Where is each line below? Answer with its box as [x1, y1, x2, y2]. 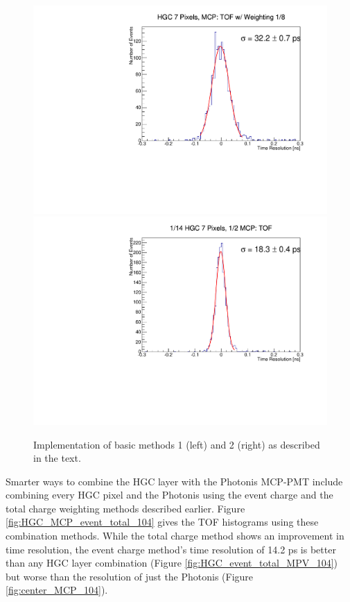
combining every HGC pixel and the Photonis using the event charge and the [6, 487, 333, 502]
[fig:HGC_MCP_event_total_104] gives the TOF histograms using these [6, 515, 319, 529]
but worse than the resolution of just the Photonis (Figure [6, 569, 254, 583]
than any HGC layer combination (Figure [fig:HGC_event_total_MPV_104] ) [6, 555, 338, 570]
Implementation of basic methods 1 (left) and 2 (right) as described [33, 437, 320, 451]
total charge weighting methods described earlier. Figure [6, 501, 245, 515]
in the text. [33, 451, 81, 465]
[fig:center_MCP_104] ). [6, 583, 108, 597]
